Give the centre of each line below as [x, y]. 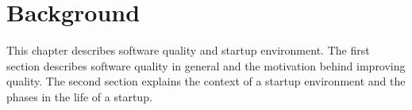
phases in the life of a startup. [79, 96]
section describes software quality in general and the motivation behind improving [206, 65]
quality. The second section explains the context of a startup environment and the [206, 81]
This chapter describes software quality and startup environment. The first [188, 50]
